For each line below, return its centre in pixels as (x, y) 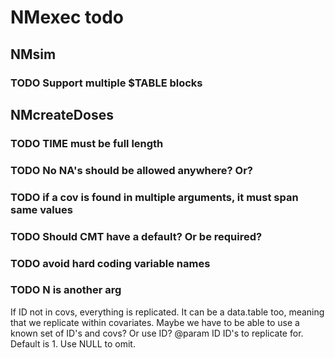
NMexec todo (67, 17)
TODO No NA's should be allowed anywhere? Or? (131, 170)
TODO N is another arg (66, 290)
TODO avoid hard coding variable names (110, 263)
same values (41, 209)
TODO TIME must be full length (87, 143)
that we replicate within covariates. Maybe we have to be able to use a (155, 322)
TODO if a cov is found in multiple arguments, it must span (154, 197)
